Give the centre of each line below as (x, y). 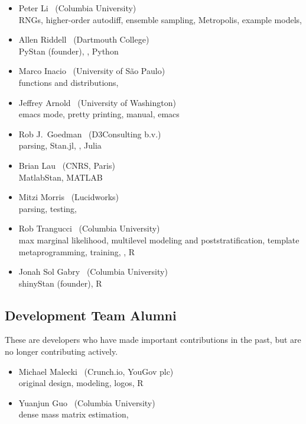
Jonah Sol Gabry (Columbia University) (93, 272)
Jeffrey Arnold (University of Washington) (97, 102)
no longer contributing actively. (61, 351)
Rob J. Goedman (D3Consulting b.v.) (90, 134)
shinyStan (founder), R (60, 283)
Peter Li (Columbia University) (77, 8)
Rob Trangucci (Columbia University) (89, 228)
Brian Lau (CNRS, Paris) (67, 165)
